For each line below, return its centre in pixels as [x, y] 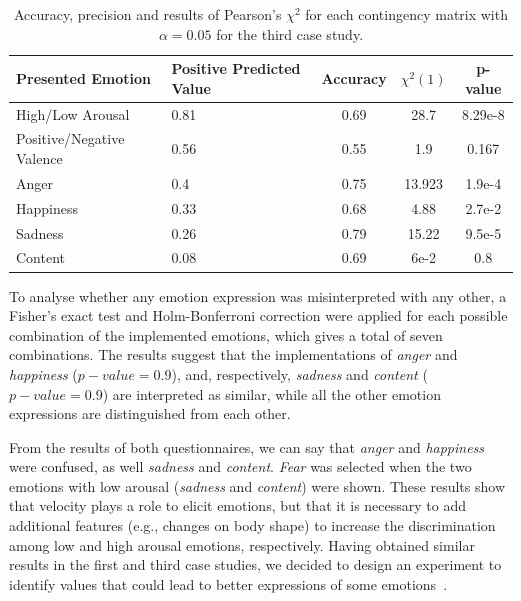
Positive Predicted [236, 68]
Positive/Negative [70, 138]
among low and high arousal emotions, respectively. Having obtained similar [242, 544]
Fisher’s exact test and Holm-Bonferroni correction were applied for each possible [258, 315]
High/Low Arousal [73, 113]
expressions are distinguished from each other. [150, 413]
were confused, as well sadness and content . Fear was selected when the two [240, 466]
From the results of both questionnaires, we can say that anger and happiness [247, 446]
